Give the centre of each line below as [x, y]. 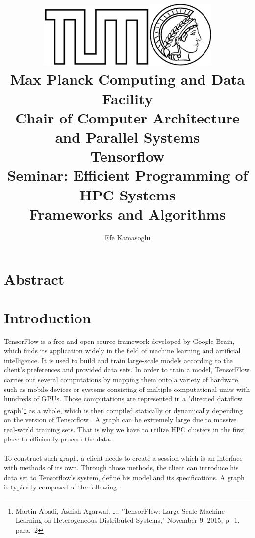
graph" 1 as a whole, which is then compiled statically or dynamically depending [124, 409]
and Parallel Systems [127, 136]
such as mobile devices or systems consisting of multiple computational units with [127, 389]
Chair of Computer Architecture [127, 117]
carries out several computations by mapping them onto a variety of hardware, [122, 379]
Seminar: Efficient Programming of [127, 175]
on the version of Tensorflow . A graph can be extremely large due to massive [120, 419]
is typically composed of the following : [63, 487]
